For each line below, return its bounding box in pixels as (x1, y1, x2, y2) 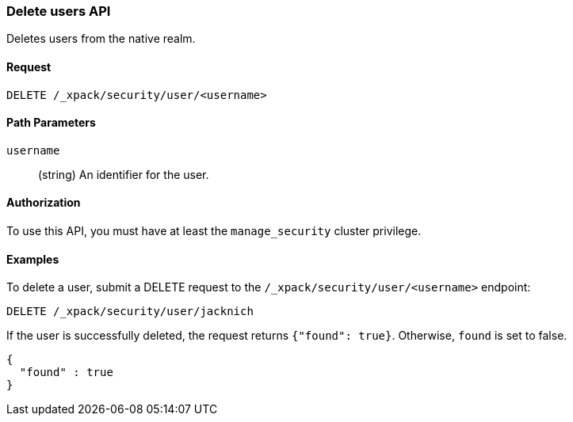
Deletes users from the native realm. (6, 32, 196, 46)
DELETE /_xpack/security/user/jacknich (6, 305, 254, 318)
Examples (6, 252, 59, 266)
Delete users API (6, 3, 111, 19)
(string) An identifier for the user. (38, 167, 209, 181)
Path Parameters (6, 116, 96, 130)
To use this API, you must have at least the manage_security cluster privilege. (6, 224, 422, 238)
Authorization (6, 196, 81, 210)
